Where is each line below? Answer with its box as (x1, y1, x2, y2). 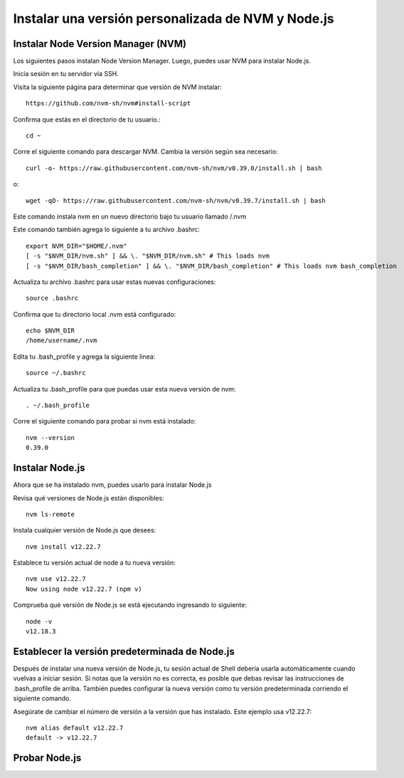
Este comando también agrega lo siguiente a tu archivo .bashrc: (13, 225, 201, 234)
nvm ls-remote (26, 510, 75, 518)
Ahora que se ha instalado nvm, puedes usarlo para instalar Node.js (13, 480, 212, 489)
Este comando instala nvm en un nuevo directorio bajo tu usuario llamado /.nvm (13, 212, 247, 221)
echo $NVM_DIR (26, 327, 75, 335)
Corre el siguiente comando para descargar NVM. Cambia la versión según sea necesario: (13, 147, 278, 156)
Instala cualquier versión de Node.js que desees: (13, 526, 156, 535)
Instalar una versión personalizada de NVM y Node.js (13, 11, 334, 26)
